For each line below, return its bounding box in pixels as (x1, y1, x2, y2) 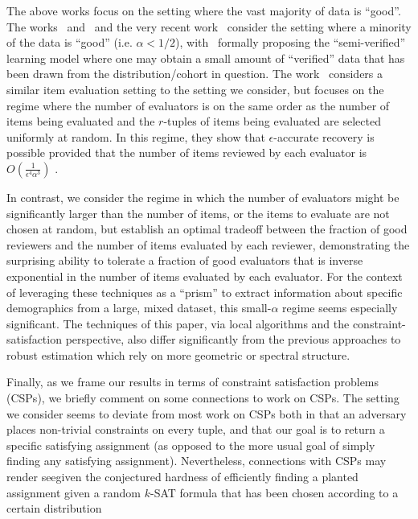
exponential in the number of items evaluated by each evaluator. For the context (6, 267, 403, 284)
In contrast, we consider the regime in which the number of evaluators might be (6, 188, 400, 205)
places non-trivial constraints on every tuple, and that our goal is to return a (6, 421, 385, 438)
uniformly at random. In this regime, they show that (6, 128, 265, 145)
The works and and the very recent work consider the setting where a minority (6, 18, 412, 35)
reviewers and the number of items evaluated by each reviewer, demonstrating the (6, 236, 410, 253)
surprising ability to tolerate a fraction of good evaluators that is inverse (6, 252, 363, 269)
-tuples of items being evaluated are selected (163, 113, 381, 130)
